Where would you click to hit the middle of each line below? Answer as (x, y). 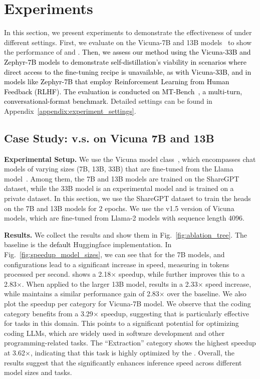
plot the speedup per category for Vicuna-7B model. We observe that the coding (127, 303)
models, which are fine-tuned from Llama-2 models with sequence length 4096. (124, 218)
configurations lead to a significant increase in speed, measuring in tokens (117, 264)
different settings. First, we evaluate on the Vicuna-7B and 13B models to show (128, 42)
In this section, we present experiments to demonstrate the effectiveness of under (128, 32)
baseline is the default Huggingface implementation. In (88, 244)
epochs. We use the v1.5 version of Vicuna (170, 208)
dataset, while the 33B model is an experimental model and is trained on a (119, 188)
